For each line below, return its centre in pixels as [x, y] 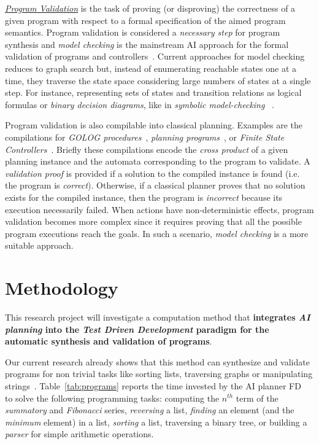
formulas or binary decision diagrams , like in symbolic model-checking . [140, 104]
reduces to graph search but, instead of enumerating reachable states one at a [151, 68]
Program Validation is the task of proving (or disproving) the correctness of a [150, 8]
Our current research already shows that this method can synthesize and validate [157, 361]
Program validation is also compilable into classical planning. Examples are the [154, 125]
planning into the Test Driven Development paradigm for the [137, 329]
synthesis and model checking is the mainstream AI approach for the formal [147, 44]
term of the [257, 398]
